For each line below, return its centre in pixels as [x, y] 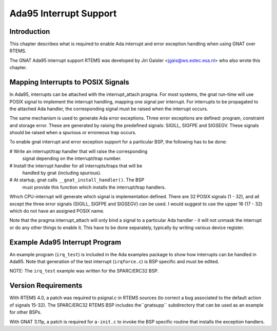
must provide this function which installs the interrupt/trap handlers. [94, 187]
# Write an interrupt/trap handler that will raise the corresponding [78, 151]
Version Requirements [46, 286]
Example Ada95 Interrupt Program [65, 242]
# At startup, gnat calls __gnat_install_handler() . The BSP [77, 180]
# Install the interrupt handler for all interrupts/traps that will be [76, 165]
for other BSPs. [26, 312]
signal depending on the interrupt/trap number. [72, 158]
